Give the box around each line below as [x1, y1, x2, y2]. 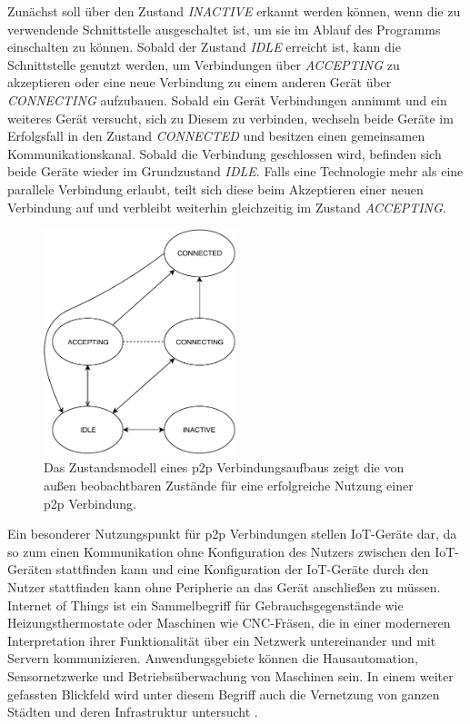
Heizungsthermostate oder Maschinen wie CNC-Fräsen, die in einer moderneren [7, 613, 451, 632]
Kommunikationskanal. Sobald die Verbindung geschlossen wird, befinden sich [7, 144, 442, 163]
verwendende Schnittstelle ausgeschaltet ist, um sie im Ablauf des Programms [7, 19, 441, 38]
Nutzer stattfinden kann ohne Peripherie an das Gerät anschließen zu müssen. [7, 578, 441, 597]
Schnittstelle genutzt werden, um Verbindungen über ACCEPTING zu [7, 55, 400, 74]
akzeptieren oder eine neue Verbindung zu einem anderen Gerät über [7, 73, 392, 92]
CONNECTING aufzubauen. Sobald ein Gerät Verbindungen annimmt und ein [7, 90, 447, 109]
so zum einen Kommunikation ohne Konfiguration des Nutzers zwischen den [7, 541, 431, 560]
